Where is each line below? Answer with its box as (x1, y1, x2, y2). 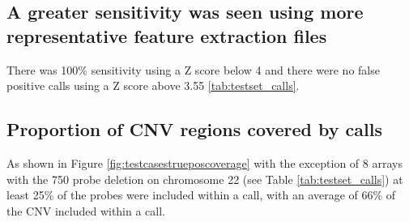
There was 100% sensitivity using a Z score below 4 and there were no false (6, 61, 380, 78)
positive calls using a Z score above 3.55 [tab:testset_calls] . (6, 77, 300, 94)
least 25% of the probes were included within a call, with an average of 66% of (6, 186, 396, 203)
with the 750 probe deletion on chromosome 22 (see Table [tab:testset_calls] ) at (6, 170, 403, 187)
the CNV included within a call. (6, 202, 166, 219)
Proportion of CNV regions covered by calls (6, 117, 382, 142)
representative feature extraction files (6, 23, 327, 48)
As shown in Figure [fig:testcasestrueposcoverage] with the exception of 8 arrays (6, 154, 403, 171)
